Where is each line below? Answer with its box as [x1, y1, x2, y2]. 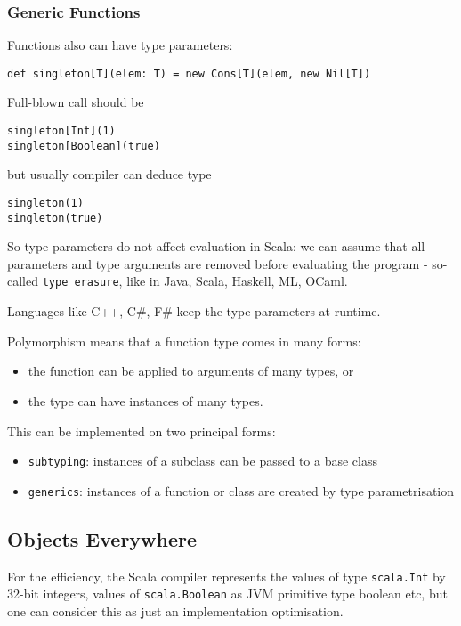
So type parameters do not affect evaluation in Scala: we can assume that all [7, 237, 425, 256]
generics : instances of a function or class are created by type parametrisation [28, 481, 455, 500]
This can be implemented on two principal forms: [7, 421, 276, 440]
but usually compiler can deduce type [7, 165, 212, 183]
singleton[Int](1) [7, 125, 116, 138]
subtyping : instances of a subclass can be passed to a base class [28, 451, 377, 470]
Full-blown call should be [7, 93, 144, 111]
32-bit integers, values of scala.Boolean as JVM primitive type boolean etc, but [7, 584, 448, 603]
